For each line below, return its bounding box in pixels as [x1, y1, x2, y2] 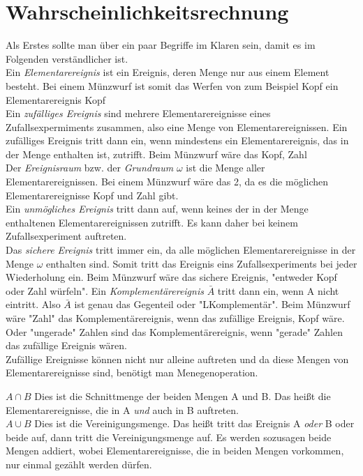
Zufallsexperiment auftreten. [6, 229, 127, 243]
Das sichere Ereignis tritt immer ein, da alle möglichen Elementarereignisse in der [6, 243, 356, 257]
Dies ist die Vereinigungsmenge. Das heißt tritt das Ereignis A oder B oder [34, 416, 355, 431]
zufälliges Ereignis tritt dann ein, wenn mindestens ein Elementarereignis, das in [6, 133, 349, 148]
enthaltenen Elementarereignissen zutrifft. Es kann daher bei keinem [6, 215, 298, 229]
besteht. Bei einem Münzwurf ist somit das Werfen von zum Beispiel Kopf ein [6, 78, 339, 93]
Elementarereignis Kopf [6, 92, 106, 107]
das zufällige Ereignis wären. [6, 338, 127, 353]
